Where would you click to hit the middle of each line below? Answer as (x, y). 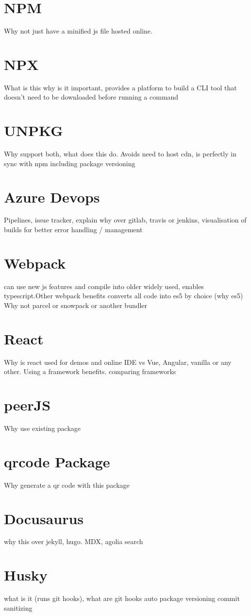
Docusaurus (44, 518)
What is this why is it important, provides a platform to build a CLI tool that (120, 87)
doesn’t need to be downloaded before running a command (91, 97)
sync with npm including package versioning (70, 163)
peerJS (27, 405)
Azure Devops (52, 197)
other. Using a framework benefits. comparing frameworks (90, 371)
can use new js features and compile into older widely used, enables (104, 286)
